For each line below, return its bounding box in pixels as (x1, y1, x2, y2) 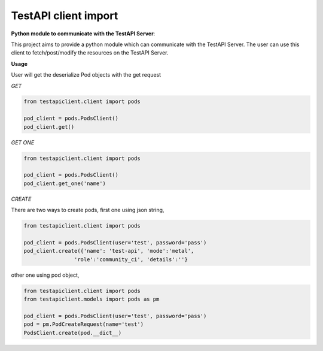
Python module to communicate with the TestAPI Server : (11, 30, 156, 37)
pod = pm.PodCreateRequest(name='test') (23, 321, 144, 328)
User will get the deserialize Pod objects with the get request (11, 71, 161, 78)
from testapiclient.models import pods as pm (23, 296, 160, 302)
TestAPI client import (11, 9, 118, 22)
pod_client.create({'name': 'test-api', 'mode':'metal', (23, 247, 194, 255)
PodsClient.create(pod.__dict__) (23, 329, 122, 336)
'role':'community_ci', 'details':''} (74, 256, 188, 263)
